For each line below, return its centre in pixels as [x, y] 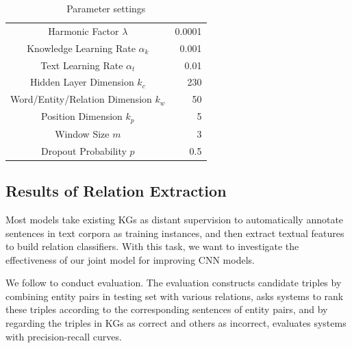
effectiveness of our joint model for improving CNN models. [130, 259]
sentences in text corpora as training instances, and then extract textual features [175, 233]
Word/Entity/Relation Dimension [81, 99]
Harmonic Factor [84, 30]
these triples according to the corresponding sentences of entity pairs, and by [167, 309]
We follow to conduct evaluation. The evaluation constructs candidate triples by [174, 283]
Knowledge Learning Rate [81, 48]
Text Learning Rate [82, 65]
